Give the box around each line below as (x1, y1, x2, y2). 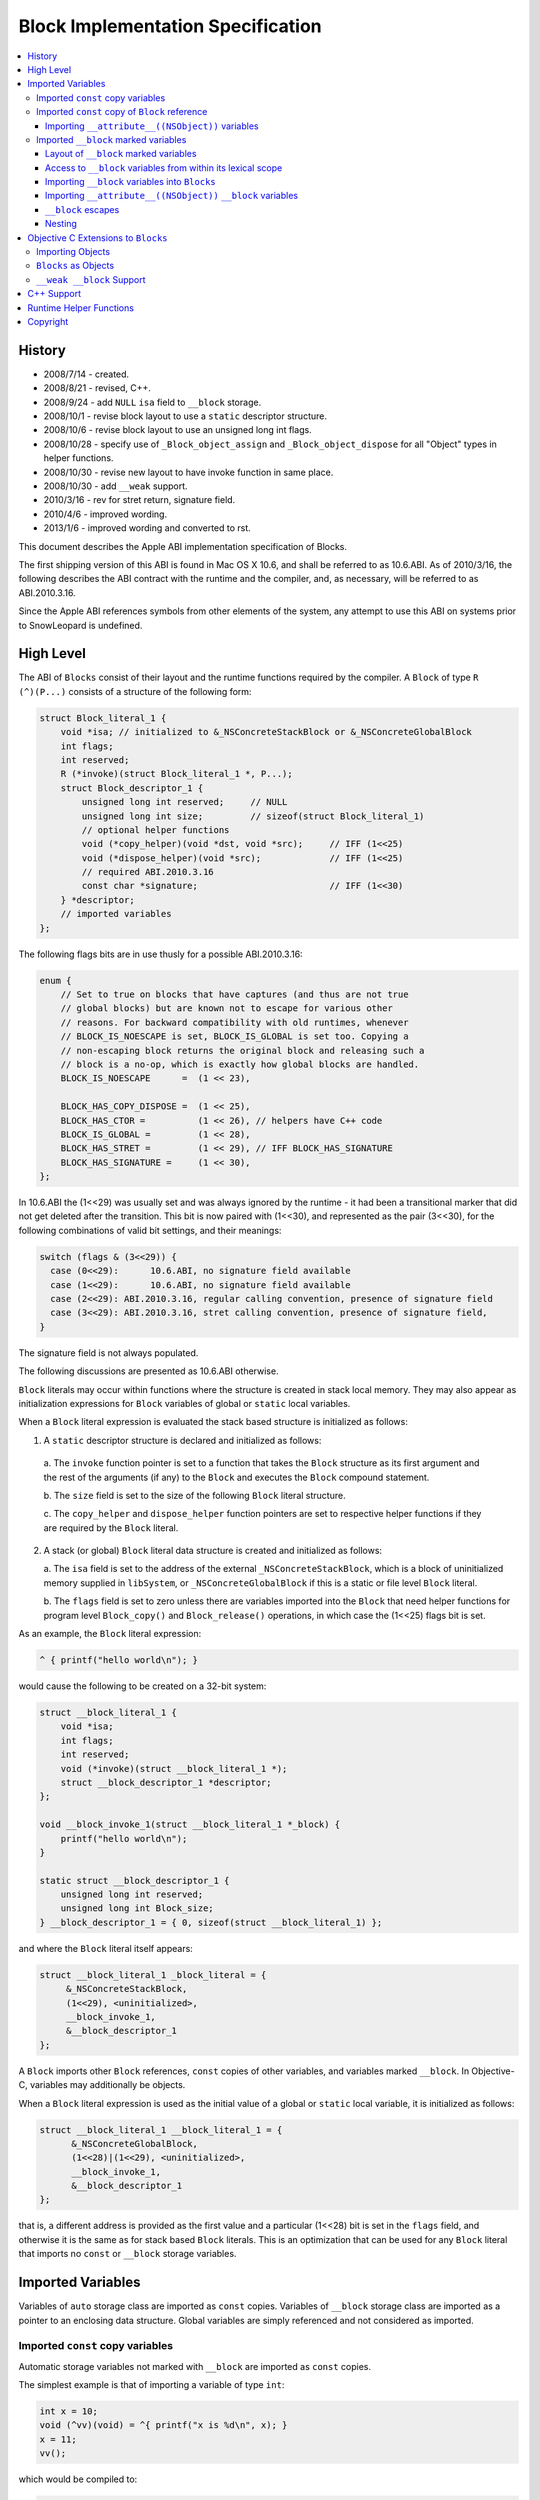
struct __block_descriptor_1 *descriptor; (60, 1776, 272, 1788)
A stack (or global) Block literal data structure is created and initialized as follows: (43, 1545, 383, 1557)
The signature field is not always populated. (18, 1346, 199, 1359)
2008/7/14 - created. (43, 368, 130, 380)
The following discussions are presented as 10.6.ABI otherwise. (18, 1365, 279, 1377)
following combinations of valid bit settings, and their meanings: (18, 1224, 282, 1236)
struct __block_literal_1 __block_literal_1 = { (39, 2124, 283, 2135)
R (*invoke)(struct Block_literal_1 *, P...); (60, 768, 294, 780)
